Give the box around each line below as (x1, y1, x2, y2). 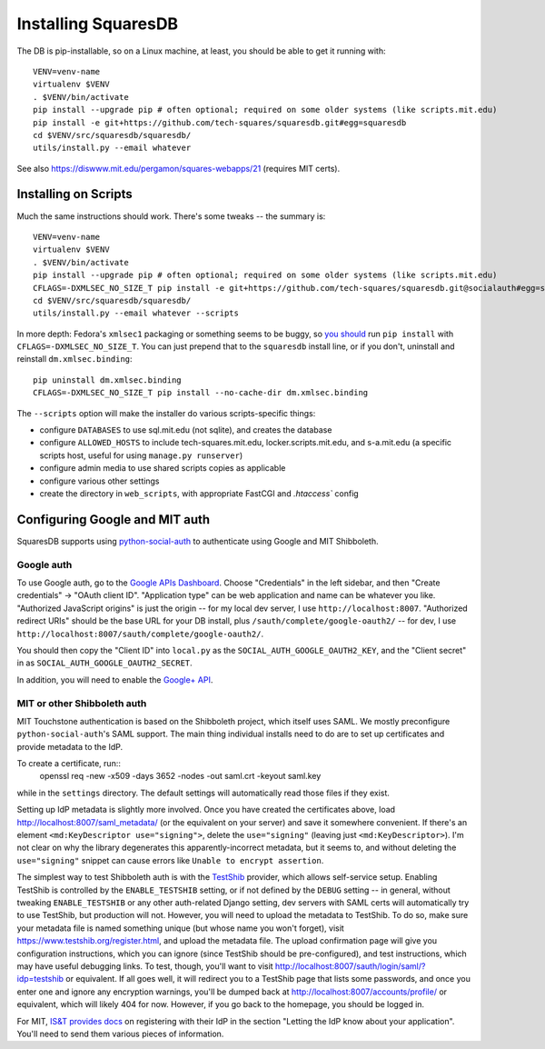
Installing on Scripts (16, 186, 134, 202)
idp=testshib (16, 974, 64, 984)
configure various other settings (39, 475, 160, 486)
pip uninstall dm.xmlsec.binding (33, 375, 182, 385)
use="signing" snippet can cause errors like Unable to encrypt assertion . (16, 854, 324, 865)
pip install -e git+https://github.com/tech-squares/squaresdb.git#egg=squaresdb (33, 117, 407, 127)
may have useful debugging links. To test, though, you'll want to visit (16, 960, 273, 972)
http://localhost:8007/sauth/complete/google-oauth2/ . (16, 628, 263, 639)
